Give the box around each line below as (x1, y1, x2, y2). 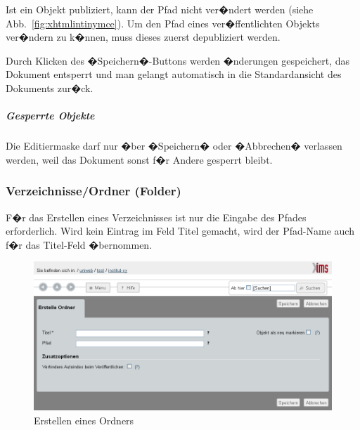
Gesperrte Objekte (6, 108, 95, 123)
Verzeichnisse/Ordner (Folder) (6, 182, 181, 200)
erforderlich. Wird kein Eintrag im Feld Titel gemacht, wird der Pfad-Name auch (6, 223, 354, 238)
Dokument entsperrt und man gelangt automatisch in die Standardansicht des (6, 67, 342, 82)
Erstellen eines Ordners (34, 412, 134, 427)
